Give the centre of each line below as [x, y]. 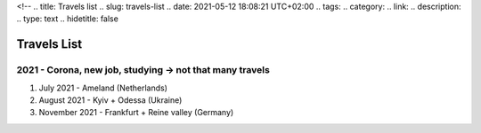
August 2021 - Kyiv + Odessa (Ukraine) [110, 100]
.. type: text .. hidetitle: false [68, 19]
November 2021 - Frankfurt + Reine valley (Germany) [136, 113]
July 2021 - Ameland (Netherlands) [103, 88]
